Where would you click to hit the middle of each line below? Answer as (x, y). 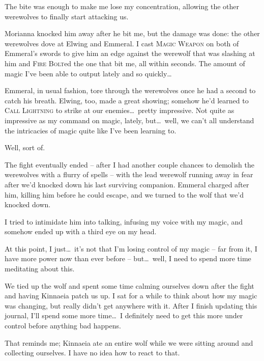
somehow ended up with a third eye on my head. (81, 231)
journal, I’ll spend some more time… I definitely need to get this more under (124, 315)
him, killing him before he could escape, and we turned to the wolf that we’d (124, 194)
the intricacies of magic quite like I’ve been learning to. (91, 130)
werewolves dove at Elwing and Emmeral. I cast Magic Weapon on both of (122, 43)
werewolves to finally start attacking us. (67, 16)
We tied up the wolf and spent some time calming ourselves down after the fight (129, 285)
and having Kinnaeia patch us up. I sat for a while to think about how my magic (131, 296)
